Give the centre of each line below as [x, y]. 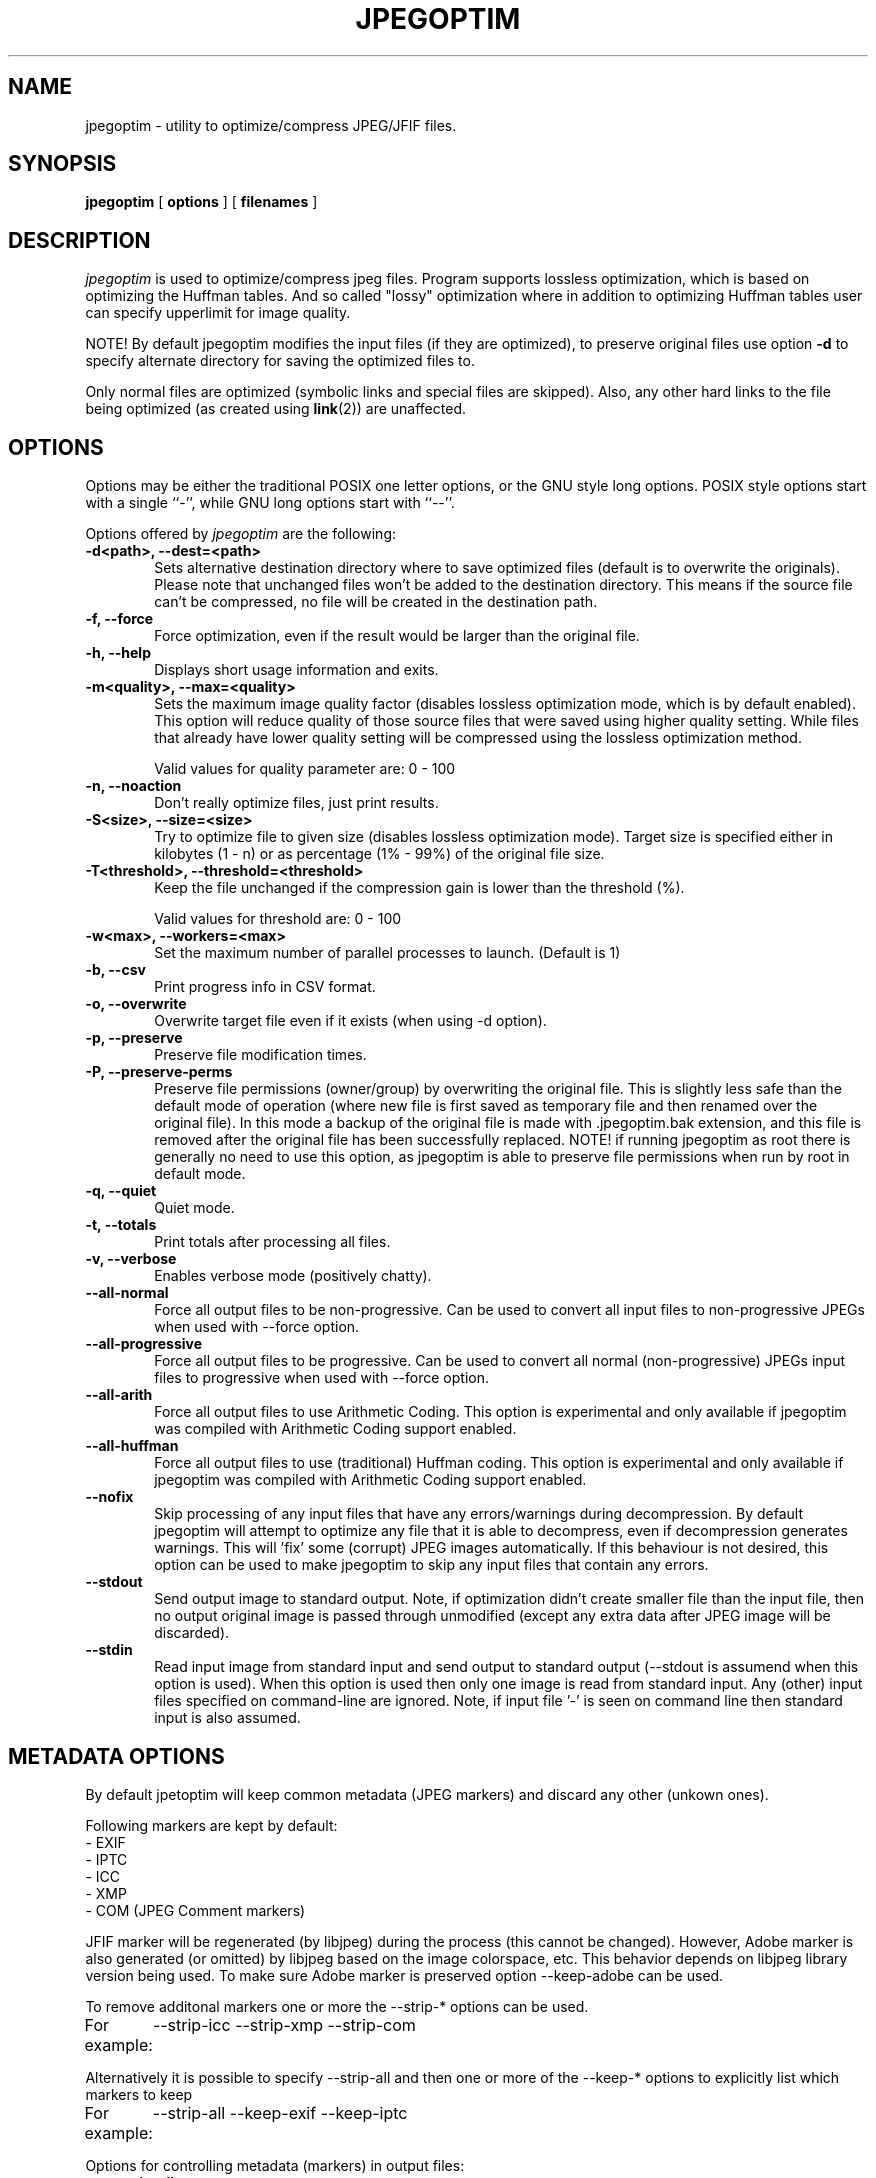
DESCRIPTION [79, 240]
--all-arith [119, 1395]
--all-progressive [144, 1344]
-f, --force [119, 619]
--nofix [109, 1497]
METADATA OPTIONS [116, 1756]
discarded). [192, 1633]
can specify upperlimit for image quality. [218, 313]
